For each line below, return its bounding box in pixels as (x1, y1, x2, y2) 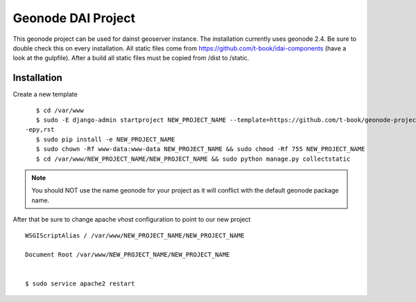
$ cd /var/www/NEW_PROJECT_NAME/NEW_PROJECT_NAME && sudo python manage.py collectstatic (35, 154, 351, 163)
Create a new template (12, 90, 78, 98)
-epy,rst (25, 125, 55, 134)
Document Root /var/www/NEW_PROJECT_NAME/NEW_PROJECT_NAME (25, 251, 230, 259)
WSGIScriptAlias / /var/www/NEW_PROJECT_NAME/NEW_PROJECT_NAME (25, 231, 245, 239)
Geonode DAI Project (12, 10, 135, 26)
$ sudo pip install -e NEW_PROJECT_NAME (35, 135, 175, 143)
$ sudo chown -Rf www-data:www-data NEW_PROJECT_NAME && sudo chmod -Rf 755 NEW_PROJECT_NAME (35, 145, 365, 153)
